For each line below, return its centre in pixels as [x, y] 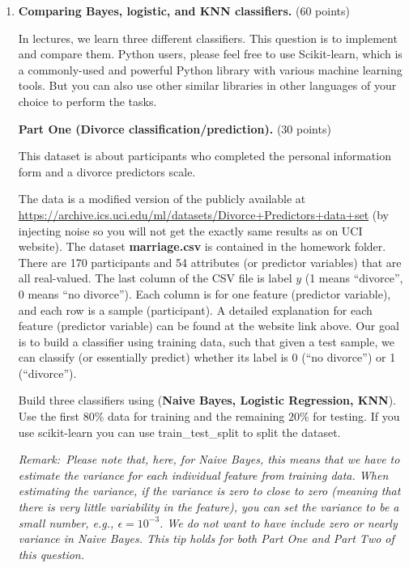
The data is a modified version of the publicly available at [162, 199]
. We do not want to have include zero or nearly [279, 522]
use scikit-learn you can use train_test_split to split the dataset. [179, 432]
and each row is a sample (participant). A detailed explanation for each [195, 309]
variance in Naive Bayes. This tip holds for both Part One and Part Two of [206, 538]
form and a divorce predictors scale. [107, 171]
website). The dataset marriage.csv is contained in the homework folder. [202, 246]
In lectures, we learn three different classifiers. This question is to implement [208, 38]
